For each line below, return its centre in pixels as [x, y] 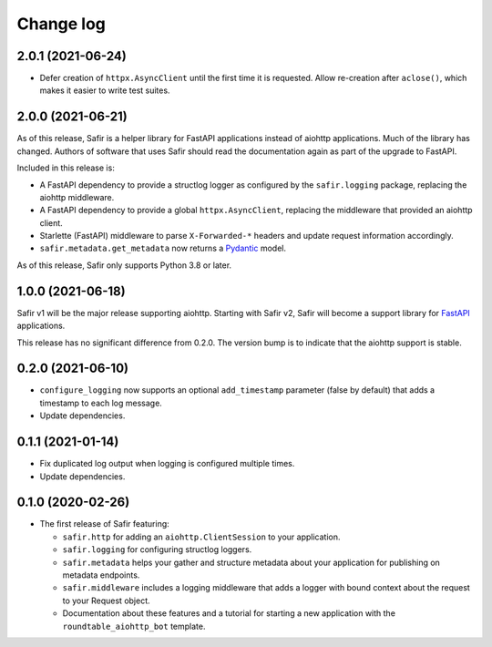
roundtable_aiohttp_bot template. [134, 626]
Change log [61, 24]
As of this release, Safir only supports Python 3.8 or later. [124, 265]
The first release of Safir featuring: [105, 524]
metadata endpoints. [101, 575]
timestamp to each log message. [101, 403]
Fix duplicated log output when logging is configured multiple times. [167, 464]
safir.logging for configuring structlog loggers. [157, 549]
